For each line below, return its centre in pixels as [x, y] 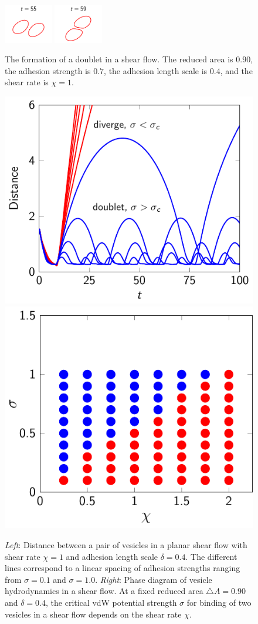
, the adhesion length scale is [156, 70]
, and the [236, 70]
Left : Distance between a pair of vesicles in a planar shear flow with [126, 544]
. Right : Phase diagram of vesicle [154, 579]
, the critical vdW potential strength [111, 602]
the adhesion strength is [48, 70]
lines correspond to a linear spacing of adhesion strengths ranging [123, 568]
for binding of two [219, 602]
